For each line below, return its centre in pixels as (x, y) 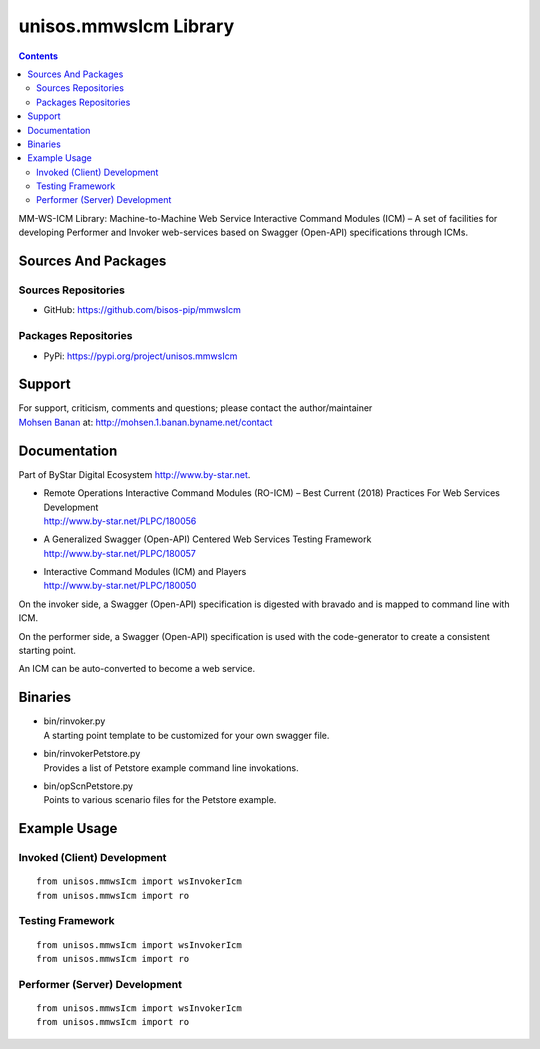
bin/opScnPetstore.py (88, 786)
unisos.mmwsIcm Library (126, 26)
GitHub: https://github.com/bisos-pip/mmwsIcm (142, 310)
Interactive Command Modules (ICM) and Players (145, 572)
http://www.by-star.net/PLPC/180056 (120, 521)
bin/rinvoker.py (74, 721)
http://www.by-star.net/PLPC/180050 (120, 586)
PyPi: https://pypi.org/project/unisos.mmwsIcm (140, 356)
